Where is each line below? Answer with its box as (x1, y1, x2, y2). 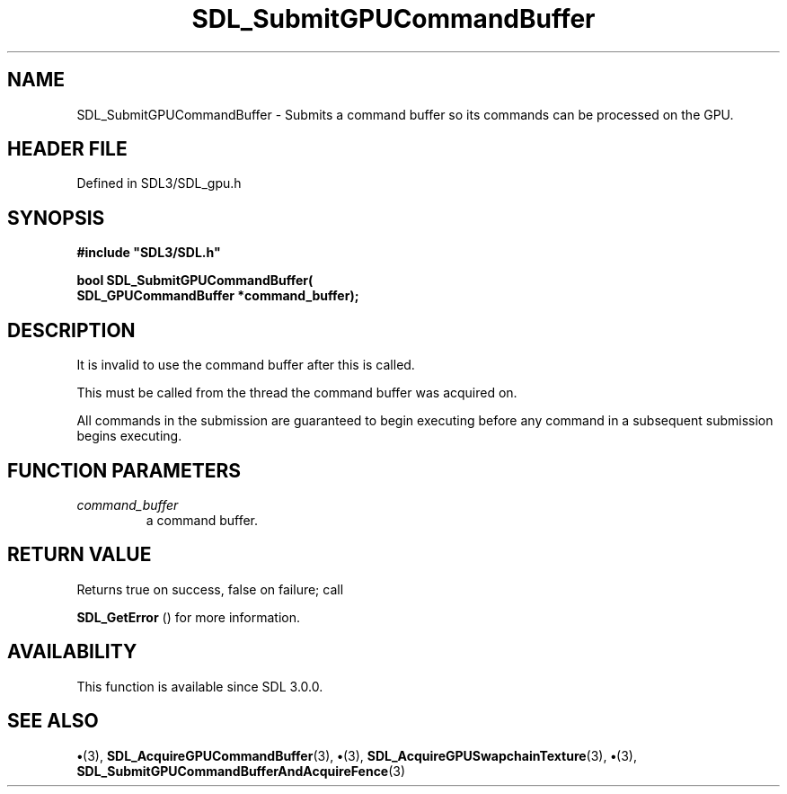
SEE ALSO (7, 709, 99, 733)
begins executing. (76, 428, 182, 444)
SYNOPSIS (7, 206, 105, 229)
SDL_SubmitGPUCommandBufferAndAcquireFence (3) (76, 763, 406, 779)
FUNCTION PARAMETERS (7, 459, 241, 482)
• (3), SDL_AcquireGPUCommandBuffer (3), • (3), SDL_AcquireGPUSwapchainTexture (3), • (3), (76, 747, 637, 763)
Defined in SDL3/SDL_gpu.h (76, 175, 242, 192)
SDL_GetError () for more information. (76, 609, 301, 625)
